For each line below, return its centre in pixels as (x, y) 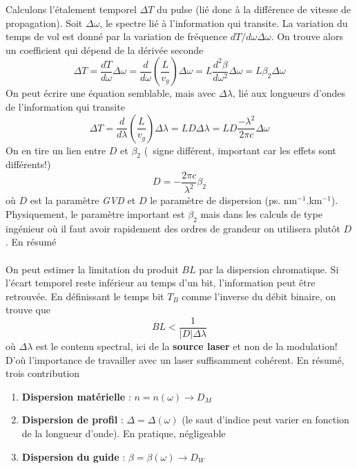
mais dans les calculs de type (261, 213)
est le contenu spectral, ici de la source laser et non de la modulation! (186, 346)
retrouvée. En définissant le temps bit (85, 296)
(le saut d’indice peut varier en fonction (266, 420)
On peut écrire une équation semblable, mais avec (111, 93)
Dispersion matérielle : (76, 396)
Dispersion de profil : (73, 420)
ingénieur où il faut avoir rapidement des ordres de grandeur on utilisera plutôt (173, 228)
